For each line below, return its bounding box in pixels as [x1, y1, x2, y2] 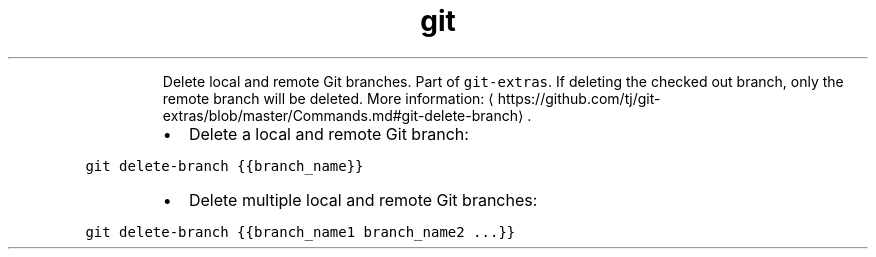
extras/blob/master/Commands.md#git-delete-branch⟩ [162, 106, 524, 124]
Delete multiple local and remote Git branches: [188, 189, 538, 210]
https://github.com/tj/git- [497, 89, 661, 107]
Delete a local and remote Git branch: [188, 123, 469, 144]
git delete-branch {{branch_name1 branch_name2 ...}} [85, 223, 516, 240]
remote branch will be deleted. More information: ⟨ [162, 89, 494, 107]
